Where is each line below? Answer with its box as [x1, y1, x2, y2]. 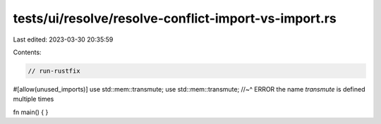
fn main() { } [13, 108, 49, 116]
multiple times [13, 95, 54, 104]
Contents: [13, 48, 42, 56]
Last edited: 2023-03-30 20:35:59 [13, 35, 114, 44]
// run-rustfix [28, 67, 80, 75]
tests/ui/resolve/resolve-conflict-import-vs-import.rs [13, 11, 337, 26]
